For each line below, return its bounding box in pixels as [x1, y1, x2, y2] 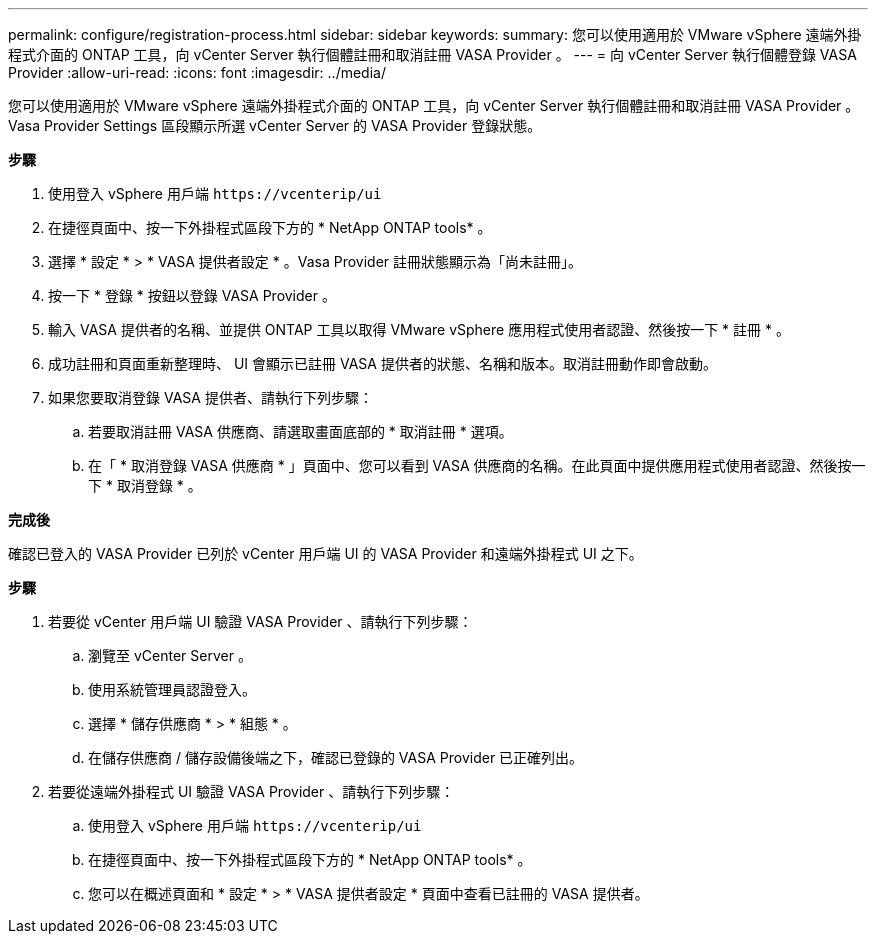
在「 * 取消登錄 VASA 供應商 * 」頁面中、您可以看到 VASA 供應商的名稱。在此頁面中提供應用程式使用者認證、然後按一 [88, 457, 866, 474]
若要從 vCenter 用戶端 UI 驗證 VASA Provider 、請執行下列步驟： [48, 613, 473, 630]
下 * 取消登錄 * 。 [88, 477, 202, 494]
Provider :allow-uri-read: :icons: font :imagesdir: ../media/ [8, 64, 386, 81]
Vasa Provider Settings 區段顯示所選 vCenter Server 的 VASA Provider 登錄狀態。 [8, 117, 542, 134]
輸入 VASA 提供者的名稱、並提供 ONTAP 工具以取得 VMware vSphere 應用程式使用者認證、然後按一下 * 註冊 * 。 [48, 321, 790, 338]
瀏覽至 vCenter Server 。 [88, 647, 252, 664]
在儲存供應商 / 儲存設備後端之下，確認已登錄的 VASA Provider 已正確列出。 [88, 749, 584, 766]
